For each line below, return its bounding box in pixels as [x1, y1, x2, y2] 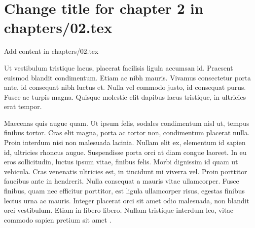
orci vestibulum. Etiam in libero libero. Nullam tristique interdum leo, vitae [4, 205, 233, 215]
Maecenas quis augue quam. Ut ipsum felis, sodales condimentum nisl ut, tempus [4, 117, 250, 128]
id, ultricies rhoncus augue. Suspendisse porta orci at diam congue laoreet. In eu [4, 147, 247, 157]
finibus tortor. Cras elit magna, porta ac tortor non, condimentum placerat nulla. [4, 127, 250, 138]
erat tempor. [4, 101, 42, 112]
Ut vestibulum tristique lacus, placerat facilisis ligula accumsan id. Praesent [4, 62, 233, 73]
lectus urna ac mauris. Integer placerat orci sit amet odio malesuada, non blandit [4, 195, 250, 205]
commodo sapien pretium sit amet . [4, 214, 111, 225]
